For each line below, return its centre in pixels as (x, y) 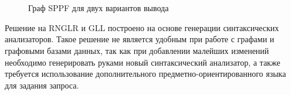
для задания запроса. (42, 85)
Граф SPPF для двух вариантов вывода (99, 8)
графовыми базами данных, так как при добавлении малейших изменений (137, 50)
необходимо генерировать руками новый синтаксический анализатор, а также (143, 62)
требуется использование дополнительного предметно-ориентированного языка (145, 74)
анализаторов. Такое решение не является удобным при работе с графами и (140, 39)
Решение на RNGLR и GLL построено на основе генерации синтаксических (142, 27)
